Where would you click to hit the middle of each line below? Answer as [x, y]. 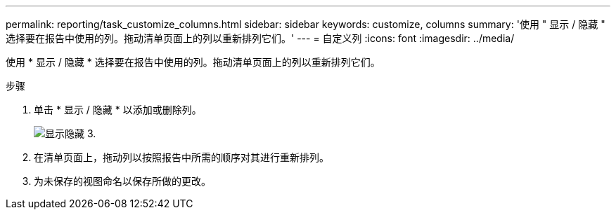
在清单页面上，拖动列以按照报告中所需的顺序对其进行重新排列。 [181, 157]
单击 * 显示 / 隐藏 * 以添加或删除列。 [118, 110]
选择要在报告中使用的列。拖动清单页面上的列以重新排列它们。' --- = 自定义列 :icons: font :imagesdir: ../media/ [260, 38]
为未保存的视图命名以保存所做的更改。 [122, 181]
